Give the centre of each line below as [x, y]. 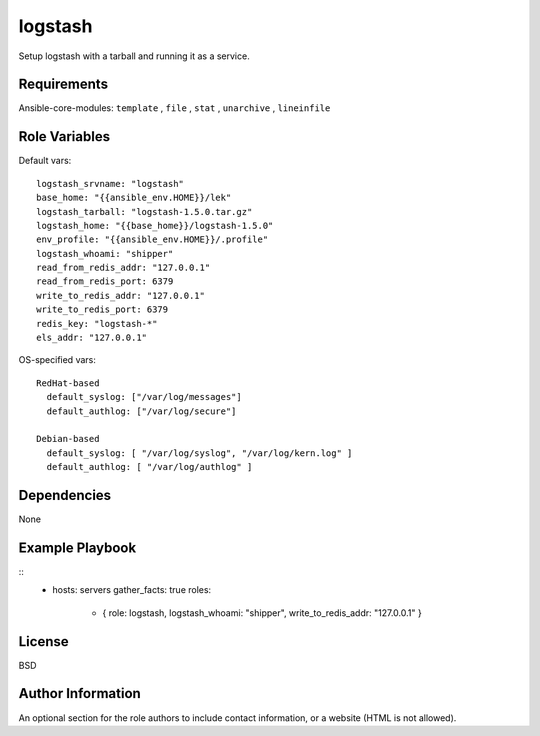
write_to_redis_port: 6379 [102, 309]
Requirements [63, 84]
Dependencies [65, 495]
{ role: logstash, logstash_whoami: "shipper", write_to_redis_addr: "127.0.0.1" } [262, 612]
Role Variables [64, 136]
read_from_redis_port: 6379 [105, 281]
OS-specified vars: [57, 360]
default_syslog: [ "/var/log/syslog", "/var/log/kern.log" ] [199, 453]
